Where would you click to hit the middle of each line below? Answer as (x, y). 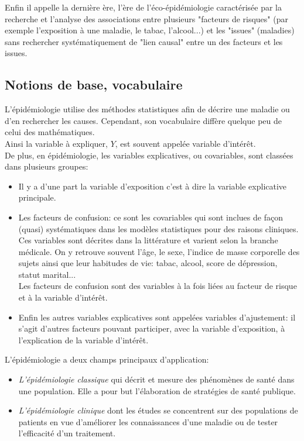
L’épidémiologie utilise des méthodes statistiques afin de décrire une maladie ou (147, 109)
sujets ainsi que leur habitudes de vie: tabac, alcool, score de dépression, (148, 263)
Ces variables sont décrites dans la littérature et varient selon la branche (148, 240)
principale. (37, 197)
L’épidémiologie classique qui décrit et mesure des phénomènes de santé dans (156, 379)
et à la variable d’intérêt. (63, 297)
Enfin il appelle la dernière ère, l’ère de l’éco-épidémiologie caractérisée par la (144, 7)
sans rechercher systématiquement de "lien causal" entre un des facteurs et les (144, 41)
